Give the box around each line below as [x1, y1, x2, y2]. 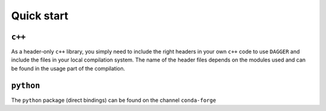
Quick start [11, 9, 69, 22]
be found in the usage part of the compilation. [11, 65, 126, 72]
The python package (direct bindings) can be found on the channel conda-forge [11, 97, 217, 104]
